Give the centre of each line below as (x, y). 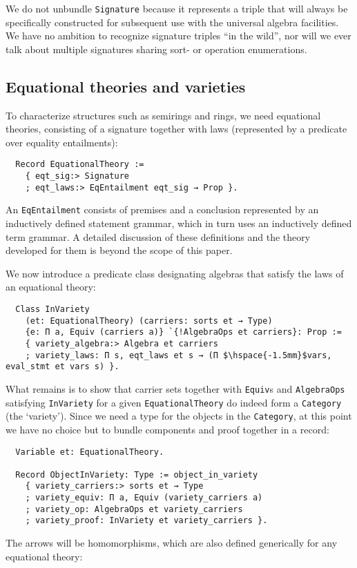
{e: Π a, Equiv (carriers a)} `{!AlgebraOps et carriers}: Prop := (183, 332)
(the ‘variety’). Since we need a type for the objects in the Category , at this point (179, 416)
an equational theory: (51, 287)
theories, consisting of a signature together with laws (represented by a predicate (176, 129)
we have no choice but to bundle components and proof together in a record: (167, 429)
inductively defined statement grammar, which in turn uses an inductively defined (179, 223)
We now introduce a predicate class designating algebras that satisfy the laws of (175, 273)
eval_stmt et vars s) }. (62, 367)
